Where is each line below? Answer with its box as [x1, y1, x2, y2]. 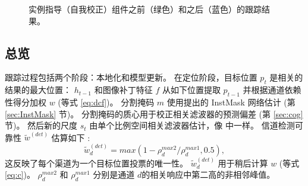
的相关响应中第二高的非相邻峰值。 [142, 168, 275, 181]
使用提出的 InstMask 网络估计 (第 [166, 95, 296, 108]
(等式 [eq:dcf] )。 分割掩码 [58, 95, 155, 108]
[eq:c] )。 [5, 168, 35, 181]
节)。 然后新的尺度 [5, 119, 78, 132]
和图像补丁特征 [94, 84, 153, 96]
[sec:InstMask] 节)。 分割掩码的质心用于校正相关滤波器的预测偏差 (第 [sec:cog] [5, 107, 303, 120]
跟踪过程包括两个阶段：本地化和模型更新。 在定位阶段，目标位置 [5, 71, 257, 84]
